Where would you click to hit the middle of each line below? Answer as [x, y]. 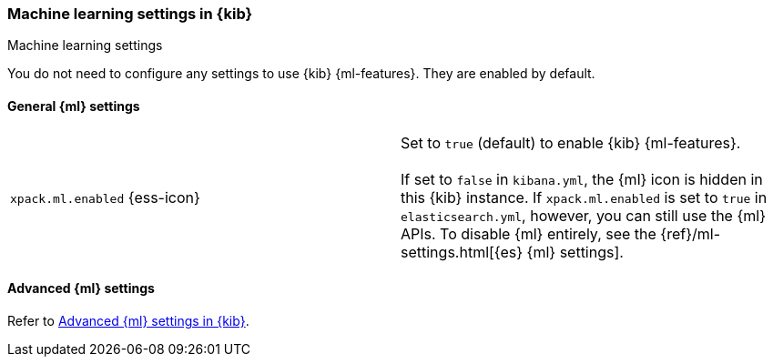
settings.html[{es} [462, 252]
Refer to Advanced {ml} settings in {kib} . [128, 320]
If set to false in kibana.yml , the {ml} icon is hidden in [582, 179]
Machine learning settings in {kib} [130, 14]
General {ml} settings [74, 106]
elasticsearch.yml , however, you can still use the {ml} [583, 215]
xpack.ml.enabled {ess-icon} [105, 197]
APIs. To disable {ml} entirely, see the [529, 233]
